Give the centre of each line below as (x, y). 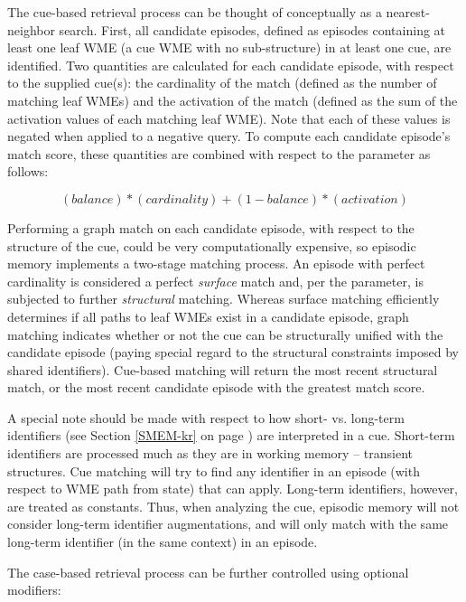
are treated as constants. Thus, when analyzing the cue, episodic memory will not (233, 506)
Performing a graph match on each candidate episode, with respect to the (211, 227)
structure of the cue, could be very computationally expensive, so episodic (212, 245)
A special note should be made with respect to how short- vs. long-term (206, 417)
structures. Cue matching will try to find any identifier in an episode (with (214, 470)
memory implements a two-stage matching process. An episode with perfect (216, 263)
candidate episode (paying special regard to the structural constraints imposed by (233, 352)
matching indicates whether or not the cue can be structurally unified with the (225, 334)
